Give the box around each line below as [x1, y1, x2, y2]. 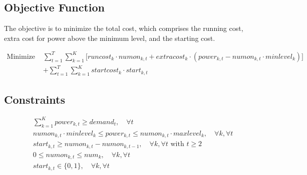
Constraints [4, 91, 65, 107]
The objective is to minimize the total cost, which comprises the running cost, [4, 23, 243, 33]
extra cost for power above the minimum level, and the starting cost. [4, 32, 215, 43]
